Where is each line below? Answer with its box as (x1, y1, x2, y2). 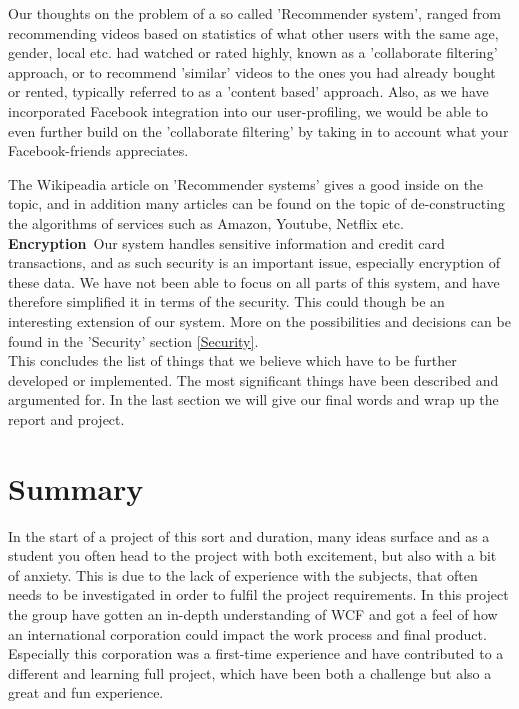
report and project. (8, 408, 125, 429)
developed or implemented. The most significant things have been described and (8, 369, 499, 390)
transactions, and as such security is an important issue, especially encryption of (8, 252, 501, 273)
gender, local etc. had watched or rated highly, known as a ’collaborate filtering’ (8, 42, 498, 63)
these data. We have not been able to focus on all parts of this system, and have (8, 271, 500, 292)
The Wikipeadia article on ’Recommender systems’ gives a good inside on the (8, 173, 484, 194)
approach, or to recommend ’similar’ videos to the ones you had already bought (8, 61, 496, 82)
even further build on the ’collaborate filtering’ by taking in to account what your (8, 120, 509, 141)
